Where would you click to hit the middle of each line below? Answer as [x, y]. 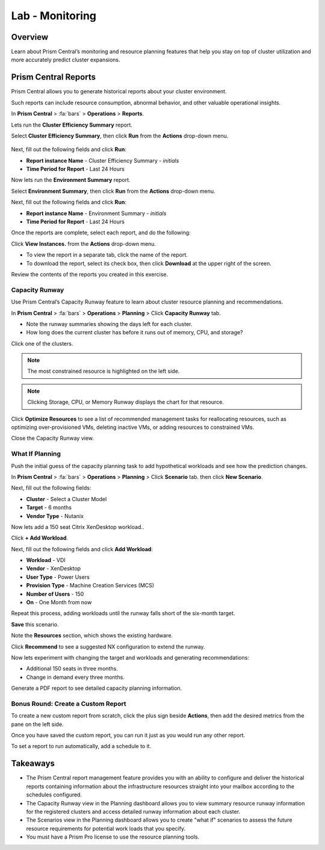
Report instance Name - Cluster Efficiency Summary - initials [103, 160]
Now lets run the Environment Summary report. [71, 180]
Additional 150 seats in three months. [72, 669]
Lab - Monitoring [54, 16]
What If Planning [36, 454]
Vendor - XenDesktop [54, 569]
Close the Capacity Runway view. [53, 438]
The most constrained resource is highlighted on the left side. [104, 371]
